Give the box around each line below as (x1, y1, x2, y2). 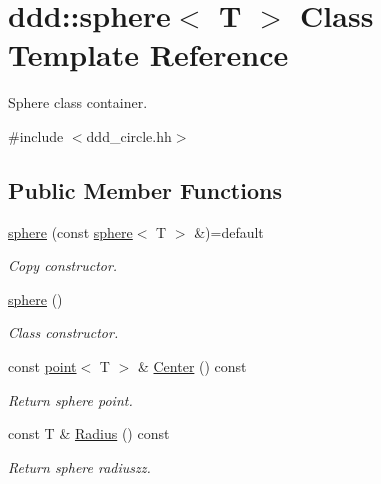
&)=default (194, 221, 264, 242)
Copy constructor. (8, 255, 118, 276)
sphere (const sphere (8, 221, 133, 242)
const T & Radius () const (8, 423, 170, 444)
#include (8, 125, 64, 146)
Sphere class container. (8, 92, 148, 113)
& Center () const (137, 356, 247, 377)
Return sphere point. (8, 389, 133, 410)
